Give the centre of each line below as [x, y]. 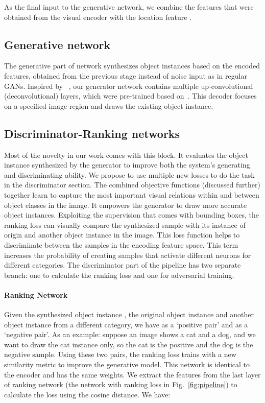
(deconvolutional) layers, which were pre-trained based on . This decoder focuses [130, 96]
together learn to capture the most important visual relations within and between [132, 194]
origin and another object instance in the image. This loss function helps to [122, 235]
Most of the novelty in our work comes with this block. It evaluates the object [126, 155]
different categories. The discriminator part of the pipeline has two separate [123, 265]
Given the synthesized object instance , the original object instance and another [129, 314]
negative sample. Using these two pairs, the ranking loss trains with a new [120, 354]
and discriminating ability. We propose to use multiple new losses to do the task [129, 174]
